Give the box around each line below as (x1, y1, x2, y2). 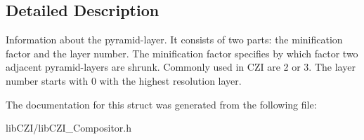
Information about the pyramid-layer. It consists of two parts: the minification (6, 32, 343, 47)
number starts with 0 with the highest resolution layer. (6, 73, 242, 87)
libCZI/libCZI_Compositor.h (6, 120, 132, 135)
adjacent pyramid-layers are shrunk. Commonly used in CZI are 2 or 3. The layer (6, 59, 356, 74)
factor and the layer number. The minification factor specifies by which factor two (6, 45, 358, 60)
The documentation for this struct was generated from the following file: (6, 97, 317, 111)
